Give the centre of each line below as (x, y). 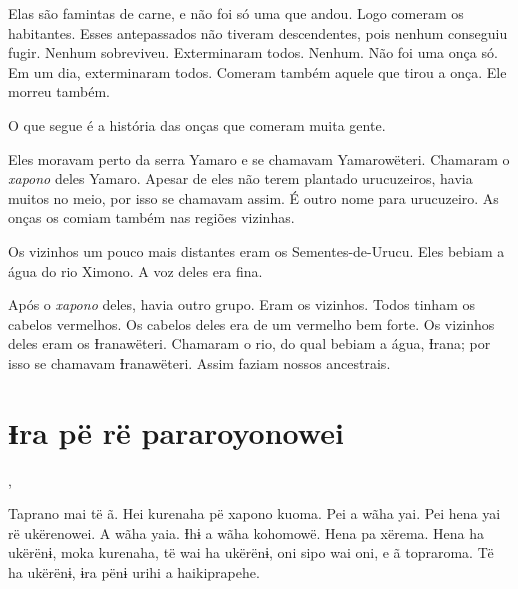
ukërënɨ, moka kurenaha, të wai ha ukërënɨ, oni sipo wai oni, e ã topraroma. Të (251, 552)
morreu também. (59, 91)
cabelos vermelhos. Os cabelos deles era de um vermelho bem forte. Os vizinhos (251, 323)
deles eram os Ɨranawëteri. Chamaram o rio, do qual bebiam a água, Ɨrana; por (249, 343)
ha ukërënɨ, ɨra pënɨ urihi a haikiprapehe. (134, 572)
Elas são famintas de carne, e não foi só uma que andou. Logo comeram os (236, 13)
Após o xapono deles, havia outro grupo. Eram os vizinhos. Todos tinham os (241, 304)
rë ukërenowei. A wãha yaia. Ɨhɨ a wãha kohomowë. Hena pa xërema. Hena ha (246, 532)
